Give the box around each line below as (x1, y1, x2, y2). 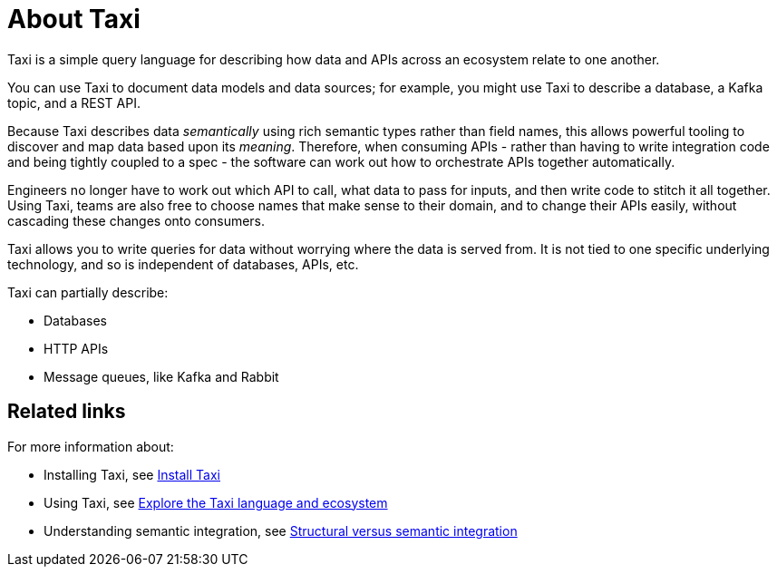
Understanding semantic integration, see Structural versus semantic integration (44, 522, 518, 539)
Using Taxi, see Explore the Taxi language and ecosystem (44, 494, 388, 511)
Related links (7, 400, 126, 423)
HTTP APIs (44, 340, 109, 356)
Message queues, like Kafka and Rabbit (44, 368, 279, 384)
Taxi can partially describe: (7, 284, 169, 300)
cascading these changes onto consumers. (7, 212, 266, 229)
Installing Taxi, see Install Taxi (44, 466, 220, 482)
